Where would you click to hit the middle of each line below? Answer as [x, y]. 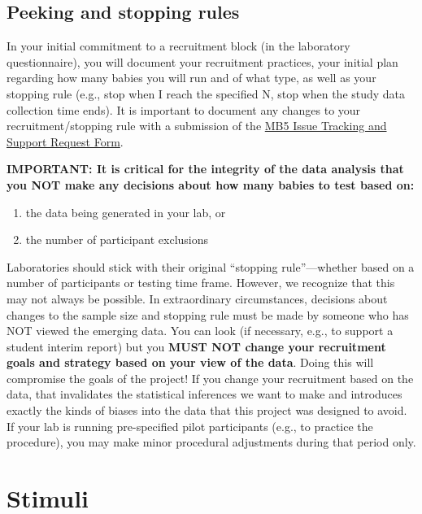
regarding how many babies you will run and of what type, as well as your [191, 78]
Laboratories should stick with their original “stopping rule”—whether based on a [211, 266]
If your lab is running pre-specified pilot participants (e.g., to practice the [190, 426]
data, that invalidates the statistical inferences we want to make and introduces [204, 394]
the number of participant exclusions [117, 240]
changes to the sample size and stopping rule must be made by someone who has [208, 314]
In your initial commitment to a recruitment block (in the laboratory [178, 46]
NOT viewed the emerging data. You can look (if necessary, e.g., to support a [200, 331]
